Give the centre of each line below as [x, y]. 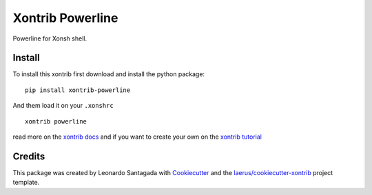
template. [26, 183]
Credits [29, 156]
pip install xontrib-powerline [78, 90]
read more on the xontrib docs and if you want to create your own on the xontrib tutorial [137, 137]
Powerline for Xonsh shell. [50, 38]
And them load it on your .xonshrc [63, 106]
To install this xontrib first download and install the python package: [109, 74]
